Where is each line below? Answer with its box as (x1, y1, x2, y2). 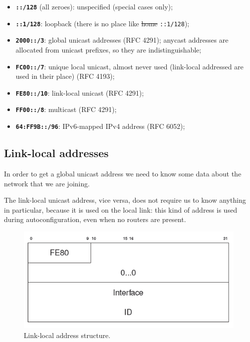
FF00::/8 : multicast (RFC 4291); (15, 104, 117, 114)
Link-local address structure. (24, 330, 110, 340)
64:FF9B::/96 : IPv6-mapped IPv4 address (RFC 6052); (15, 121, 185, 131)
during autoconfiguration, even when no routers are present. (4, 214, 186, 225)
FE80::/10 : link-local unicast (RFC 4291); (15, 87, 144, 98)
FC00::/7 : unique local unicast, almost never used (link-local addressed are (15, 61, 244, 71)
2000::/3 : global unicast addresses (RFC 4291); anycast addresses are (15, 35, 229, 45)
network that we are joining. (4, 178, 90, 188)
